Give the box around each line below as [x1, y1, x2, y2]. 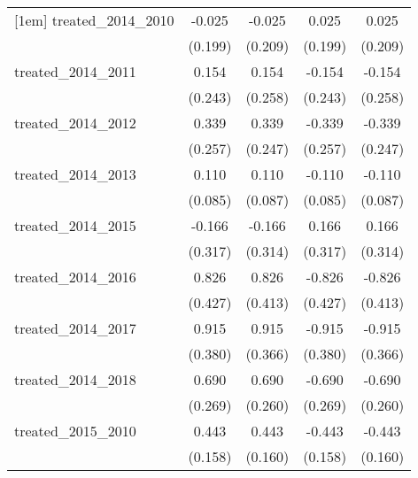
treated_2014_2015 [14, 215, 136, 235]
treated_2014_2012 [14, 112, 136, 133]
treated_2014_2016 [14, 266, 136, 287]
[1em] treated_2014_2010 [14, 10, 174, 30]
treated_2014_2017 [14, 318, 136, 338]
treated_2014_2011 [14, 61, 136, 81]
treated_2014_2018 [14, 369, 136, 389]
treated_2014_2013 [14, 164, 136, 184]
